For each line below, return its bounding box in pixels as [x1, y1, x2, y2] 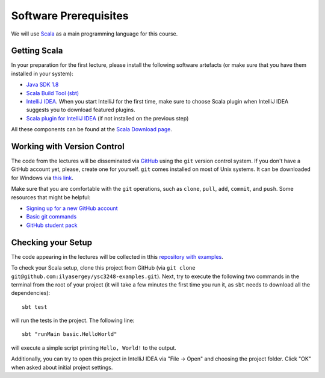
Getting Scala [11, 46, 63, 56]
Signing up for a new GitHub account [26, 205, 118, 212]
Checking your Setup [11, 237, 93, 247]
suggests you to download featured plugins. [26, 106, 135, 114]
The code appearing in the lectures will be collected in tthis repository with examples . [11, 253, 224, 260]
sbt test [22, 303, 48, 310]
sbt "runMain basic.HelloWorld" [22, 331, 117, 338]
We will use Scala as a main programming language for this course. [11, 30, 178, 37]
